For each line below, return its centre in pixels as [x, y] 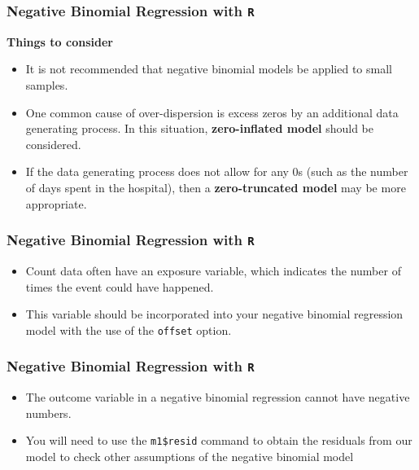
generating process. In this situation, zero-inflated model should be [199, 128]
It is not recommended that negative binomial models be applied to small [209, 69]
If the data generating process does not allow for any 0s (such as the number [217, 171]
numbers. [48, 413]
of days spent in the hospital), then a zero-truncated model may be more [216, 187]
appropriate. [56, 203]
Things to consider [60, 41]
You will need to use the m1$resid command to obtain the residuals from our [219, 440]
